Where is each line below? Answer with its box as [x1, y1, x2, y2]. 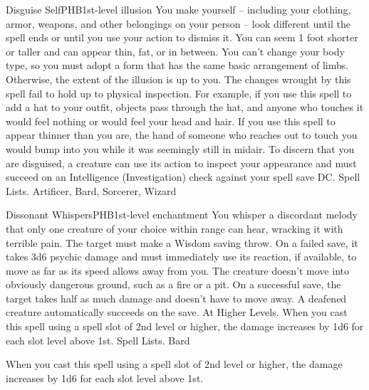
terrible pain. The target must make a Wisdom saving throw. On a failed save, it [6, 235, 358, 250]
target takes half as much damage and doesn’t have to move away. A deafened [6, 290, 347, 305]
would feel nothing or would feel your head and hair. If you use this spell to [6, 113, 336, 128]
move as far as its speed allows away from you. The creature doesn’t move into [6, 263, 349, 278]
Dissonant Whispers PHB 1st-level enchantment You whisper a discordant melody [6, 207, 358, 222]
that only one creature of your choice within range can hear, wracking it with [6, 221, 343, 236]
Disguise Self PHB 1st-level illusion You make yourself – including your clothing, [6, 2, 351, 16]
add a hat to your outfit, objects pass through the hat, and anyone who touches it [6, 100, 364, 115]
